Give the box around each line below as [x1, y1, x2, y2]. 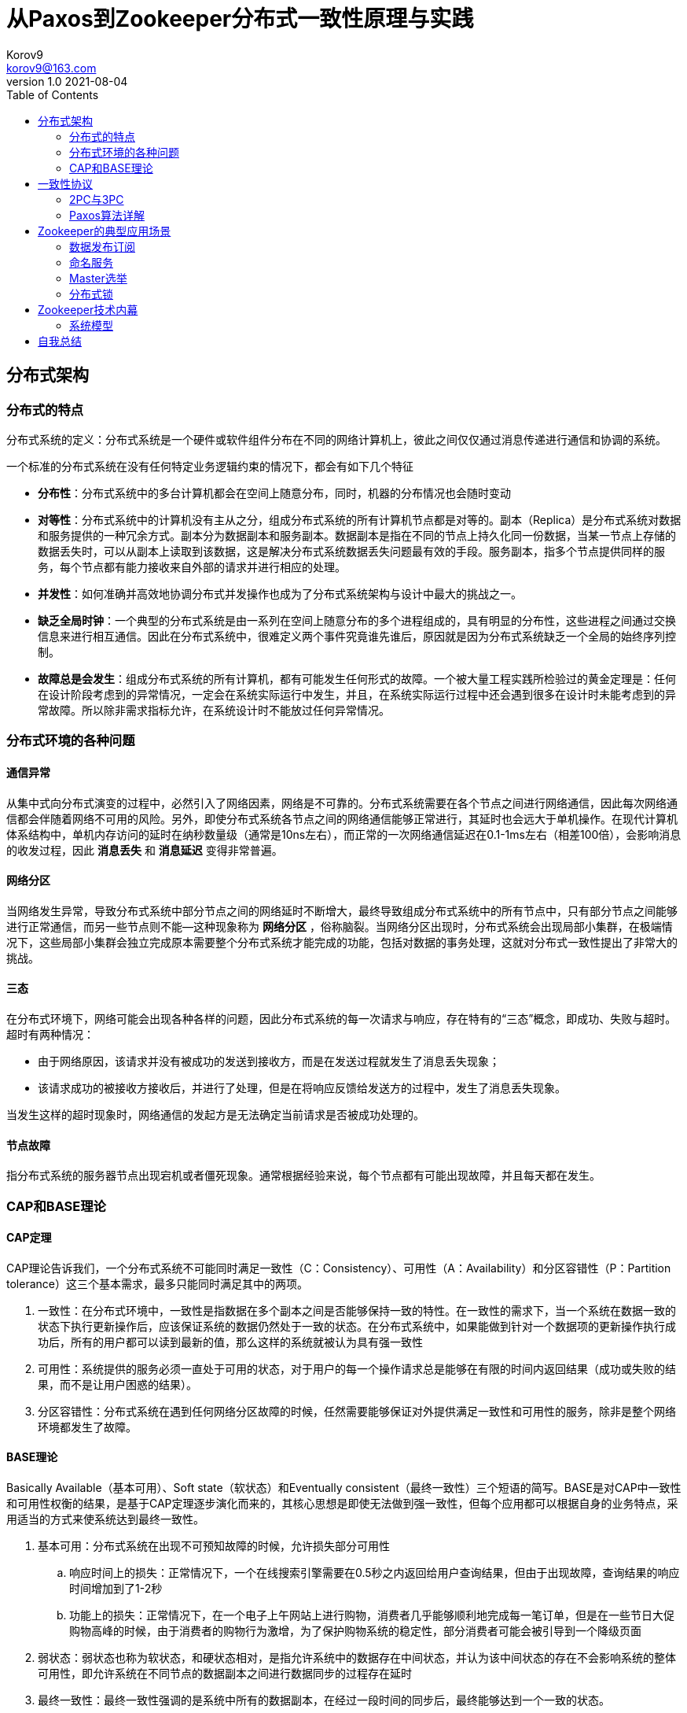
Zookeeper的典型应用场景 [38, 223, 171, 238]
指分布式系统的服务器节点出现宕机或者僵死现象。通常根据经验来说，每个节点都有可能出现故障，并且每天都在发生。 [6, 1168, 601, 1183]
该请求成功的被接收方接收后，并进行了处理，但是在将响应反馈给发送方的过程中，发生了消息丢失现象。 [38, 1081, 566, 1095]
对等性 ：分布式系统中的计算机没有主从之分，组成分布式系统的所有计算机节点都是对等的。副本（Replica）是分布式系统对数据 [38, 512, 681, 526]
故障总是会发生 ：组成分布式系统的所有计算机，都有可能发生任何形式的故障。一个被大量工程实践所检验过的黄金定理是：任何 [38, 671, 676, 685]
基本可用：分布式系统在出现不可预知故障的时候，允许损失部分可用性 [38, 1539, 390, 1553]
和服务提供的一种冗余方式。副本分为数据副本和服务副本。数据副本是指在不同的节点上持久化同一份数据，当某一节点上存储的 [38, 528, 676, 542]
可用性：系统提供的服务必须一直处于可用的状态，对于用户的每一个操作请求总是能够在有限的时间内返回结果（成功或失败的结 [38, 1361, 676, 1375]
